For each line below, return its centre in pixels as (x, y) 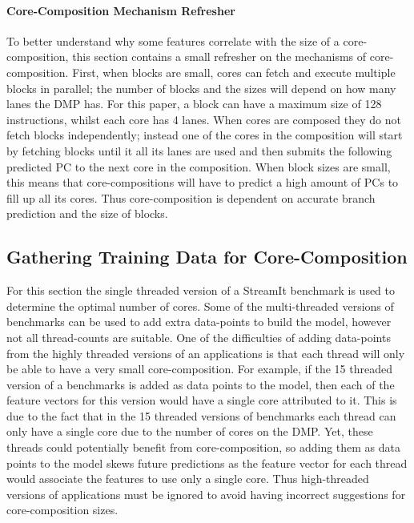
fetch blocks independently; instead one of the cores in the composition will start (205, 135)
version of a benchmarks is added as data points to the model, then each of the (201, 384)
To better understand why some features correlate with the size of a (173, 40)
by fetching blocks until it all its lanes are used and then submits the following (199, 150)
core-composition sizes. (62, 510)
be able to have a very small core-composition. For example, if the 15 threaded (199, 369)
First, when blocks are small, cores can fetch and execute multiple (234, 72)
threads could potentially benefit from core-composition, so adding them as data (203, 447)
